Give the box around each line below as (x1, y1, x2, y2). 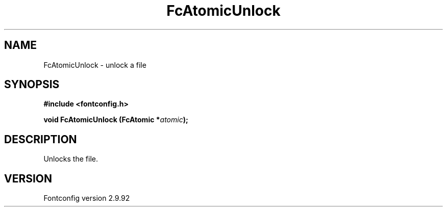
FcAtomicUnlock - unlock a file (43, 60, 146, 69)
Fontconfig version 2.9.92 (43, 194, 130, 203)
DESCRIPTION (4, 133, 77, 146)
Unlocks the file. (43, 154, 98, 164)
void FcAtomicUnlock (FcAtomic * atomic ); (43, 115, 188, 124)
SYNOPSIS (4, 78, 60, 91)
